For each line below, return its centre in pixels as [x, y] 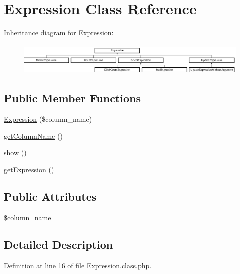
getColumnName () [33, 135]
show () [15, 153]
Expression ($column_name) [48, 119]
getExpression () [29, 170]
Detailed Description [59, 244]
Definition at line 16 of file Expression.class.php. [78, 265]
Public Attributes [50, 197]
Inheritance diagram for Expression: [59, 32]
